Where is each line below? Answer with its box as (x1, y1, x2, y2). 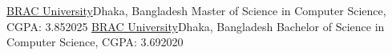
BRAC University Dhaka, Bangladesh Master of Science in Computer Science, (6, 2, 386, 18)
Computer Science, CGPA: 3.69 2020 (6, 33, 184, 50)
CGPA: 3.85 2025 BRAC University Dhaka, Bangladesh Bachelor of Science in (6, 18, 385, 34)
